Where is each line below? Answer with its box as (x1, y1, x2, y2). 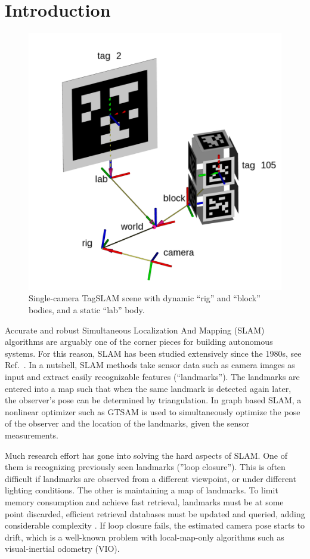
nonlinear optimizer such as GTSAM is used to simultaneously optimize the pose (5, 405, 300, 418)
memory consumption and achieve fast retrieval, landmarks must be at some (5, 495, 284, 508)
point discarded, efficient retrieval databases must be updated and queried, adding (5, 507, 305, 520)
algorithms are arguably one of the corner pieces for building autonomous (5, 335, 273, 348)
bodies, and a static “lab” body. (29, 304, 145, 316)
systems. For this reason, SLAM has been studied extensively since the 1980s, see (5, 347, 302, 359)
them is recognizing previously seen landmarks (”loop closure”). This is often (5, 461, 286, 473)
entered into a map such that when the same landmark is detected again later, (5, 382, 292, 394)
